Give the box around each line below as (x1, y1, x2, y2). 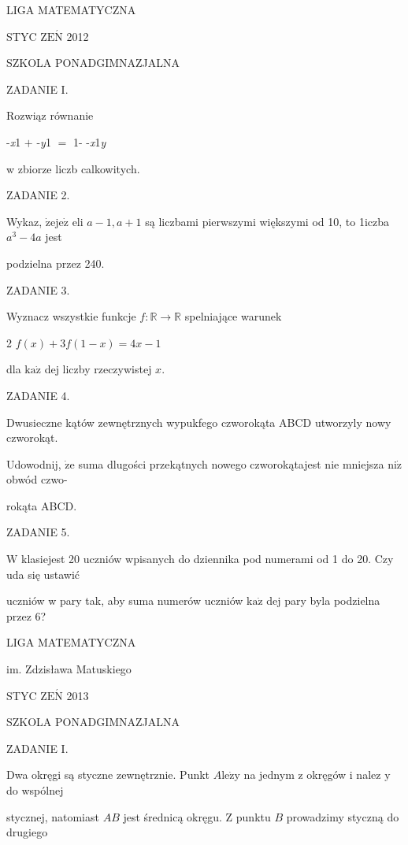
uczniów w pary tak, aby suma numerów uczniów (6, 592, 243, 609)
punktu (236, 808, 271, 825)
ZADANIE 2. (6, 187, 70, 203)
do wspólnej (6, 782, 64, 798)
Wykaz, (6, 213, 43, 229)
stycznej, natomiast (6, 808, 99, 825)
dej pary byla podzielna (266, 592, 380, 609)
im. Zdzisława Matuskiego (6, 661, 132, 677)
